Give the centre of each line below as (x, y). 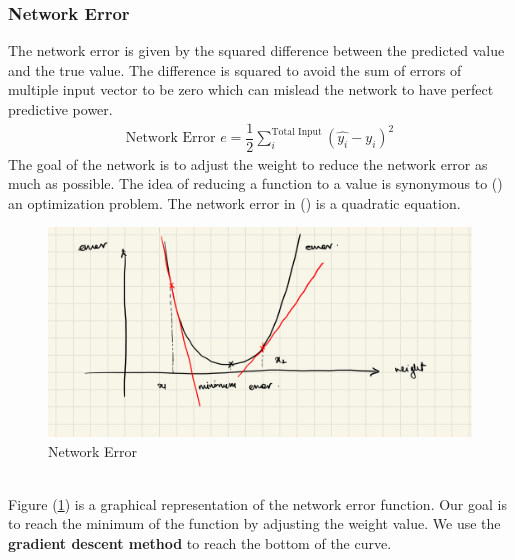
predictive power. (60, 109)
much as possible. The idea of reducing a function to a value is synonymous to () (255, 183)
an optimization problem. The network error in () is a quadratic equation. (234, 202)
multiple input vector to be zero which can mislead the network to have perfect (251, 89)
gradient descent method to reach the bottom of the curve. (200, 542)
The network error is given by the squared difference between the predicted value (256, 50)
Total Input (296, 131)
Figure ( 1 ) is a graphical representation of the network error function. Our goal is (257, 503)
